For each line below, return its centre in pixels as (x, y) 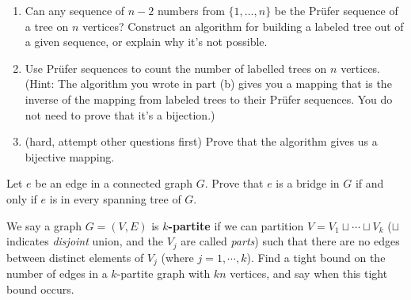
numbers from (191, 10)
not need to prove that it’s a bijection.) (120, 114)
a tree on (47, 26)
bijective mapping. (70, 156)
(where (177, 257)
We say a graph (44, 225)
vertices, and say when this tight (309, 273)
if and (369, 183)
